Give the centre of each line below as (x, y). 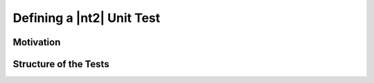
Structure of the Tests (61, 64)
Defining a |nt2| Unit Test (87, 18)
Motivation (37, 42)
